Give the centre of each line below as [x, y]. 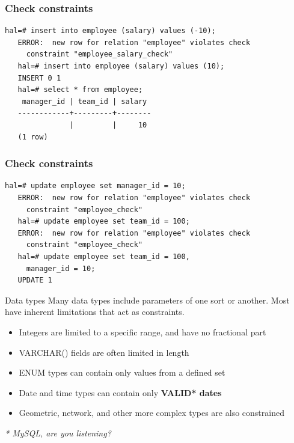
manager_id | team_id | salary [84, 101]
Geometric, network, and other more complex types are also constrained [152, 413]
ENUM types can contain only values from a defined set [122, 372]
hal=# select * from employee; [80, 90]
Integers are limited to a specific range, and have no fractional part [142, 331]
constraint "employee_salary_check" [100, 54]
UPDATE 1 [35, 280]
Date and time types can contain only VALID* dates [120, 392]
